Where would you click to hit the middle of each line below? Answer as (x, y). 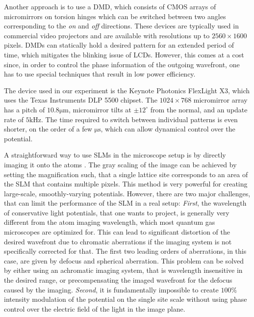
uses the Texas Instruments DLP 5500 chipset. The (81, 100)
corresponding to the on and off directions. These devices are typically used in (121, 26)
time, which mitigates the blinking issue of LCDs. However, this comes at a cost (124, 54)
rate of (14, 119)
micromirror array (220, 100)
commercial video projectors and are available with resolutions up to (107, 35)
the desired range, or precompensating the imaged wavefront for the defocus (118, 280)
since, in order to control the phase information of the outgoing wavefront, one (122, 64)
